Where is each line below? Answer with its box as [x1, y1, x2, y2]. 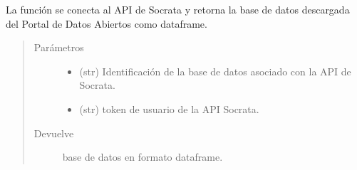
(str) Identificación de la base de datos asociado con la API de [79, 63, 351, 78]
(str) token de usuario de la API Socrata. [79, 101, 259, 116]
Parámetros [33, 40, 84, 55]
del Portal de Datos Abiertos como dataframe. [6, 16, 207, 31]
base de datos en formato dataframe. [62, 149, 223, 164]
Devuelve [33, 125, 74, 140]
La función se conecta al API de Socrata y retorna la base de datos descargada [6, 2, 350, 16]
